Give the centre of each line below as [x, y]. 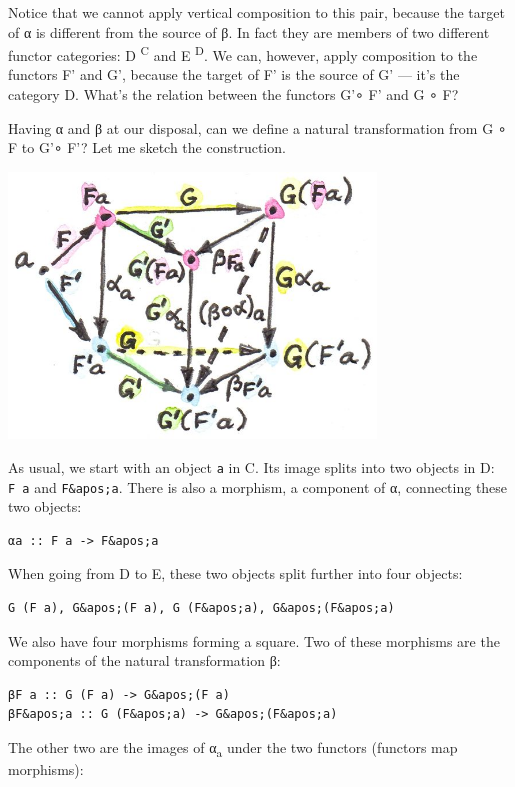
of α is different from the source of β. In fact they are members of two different [249, 31]
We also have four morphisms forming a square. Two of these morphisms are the [254, 640]
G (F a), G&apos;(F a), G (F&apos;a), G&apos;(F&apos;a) [201, 608]
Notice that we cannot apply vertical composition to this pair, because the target [256, 12]
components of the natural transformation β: [144, 660]
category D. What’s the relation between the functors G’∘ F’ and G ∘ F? [233, 94]
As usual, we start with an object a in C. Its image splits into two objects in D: [251, 466]
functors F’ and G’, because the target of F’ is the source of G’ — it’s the [234, 74]
